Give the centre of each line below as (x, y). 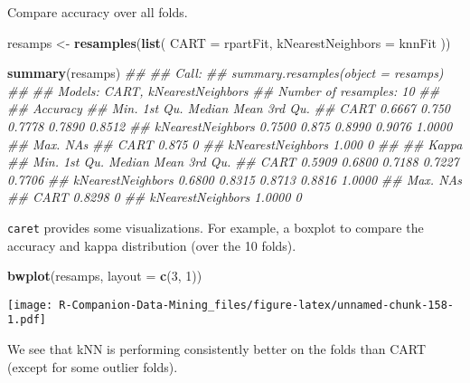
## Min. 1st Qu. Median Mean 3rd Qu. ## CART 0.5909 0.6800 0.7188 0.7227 (233, 162)
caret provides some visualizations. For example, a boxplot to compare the (216, 227)
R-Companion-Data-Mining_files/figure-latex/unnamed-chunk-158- (256, 305)
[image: (30, 305)
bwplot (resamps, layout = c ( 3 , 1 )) (105, 276)
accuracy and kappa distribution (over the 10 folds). (152, 245)
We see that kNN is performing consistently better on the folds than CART (217, 349)
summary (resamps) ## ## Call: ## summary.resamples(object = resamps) (226, 73)
